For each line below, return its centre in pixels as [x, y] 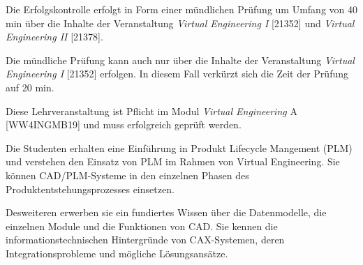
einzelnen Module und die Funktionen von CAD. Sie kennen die [142, 226]
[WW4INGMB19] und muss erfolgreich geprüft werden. [124, 124]
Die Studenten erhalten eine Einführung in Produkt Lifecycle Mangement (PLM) [179, 147]
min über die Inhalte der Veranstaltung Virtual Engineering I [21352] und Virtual [180, 23]
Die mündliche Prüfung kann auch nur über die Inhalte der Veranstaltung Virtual [180, 60]
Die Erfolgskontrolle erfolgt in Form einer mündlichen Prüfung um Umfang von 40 [181, 9]
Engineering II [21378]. [54, 37]
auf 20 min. [30, 87]
